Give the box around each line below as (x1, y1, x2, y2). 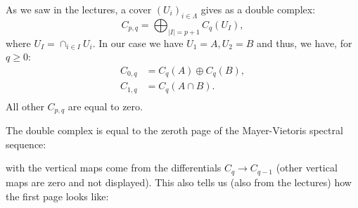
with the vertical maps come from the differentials (6, 160, 222, 175)
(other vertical (276, 160, 338, 175)
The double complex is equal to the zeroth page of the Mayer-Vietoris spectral (6, 123, 343, 138)
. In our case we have (92, 35, 184, 50)
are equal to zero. (68, 98, 143, 113)
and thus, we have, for (256, 35, 352, 50)
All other (6, 98, 44, 113)
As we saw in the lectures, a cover (6, 2, 152, 16)
